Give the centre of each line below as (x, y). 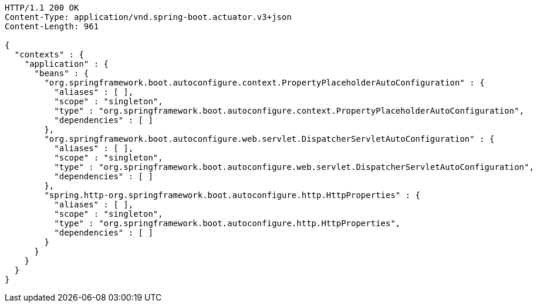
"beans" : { (62, 73)
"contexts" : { (49, 54)
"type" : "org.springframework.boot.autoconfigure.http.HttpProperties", (227, 223)
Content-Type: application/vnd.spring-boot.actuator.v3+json (148, 17)
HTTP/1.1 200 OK (42, 8)
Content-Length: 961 (52, 26)
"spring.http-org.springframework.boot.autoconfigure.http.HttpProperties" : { (232, 195)
